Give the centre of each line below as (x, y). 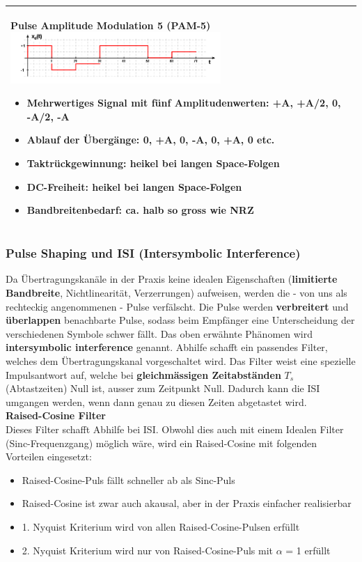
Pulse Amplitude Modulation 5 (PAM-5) (111, 25)
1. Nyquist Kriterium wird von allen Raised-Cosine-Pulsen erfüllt (161, 526)
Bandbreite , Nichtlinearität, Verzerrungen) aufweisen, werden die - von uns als (176, 292)
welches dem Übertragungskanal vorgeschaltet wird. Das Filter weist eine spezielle (181, 360)
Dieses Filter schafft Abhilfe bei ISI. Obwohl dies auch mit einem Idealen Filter (175, 429)
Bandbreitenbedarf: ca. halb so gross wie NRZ (140, 210)
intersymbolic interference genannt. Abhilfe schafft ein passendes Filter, (167, 347)
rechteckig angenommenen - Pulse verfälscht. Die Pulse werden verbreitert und (177, 306)
